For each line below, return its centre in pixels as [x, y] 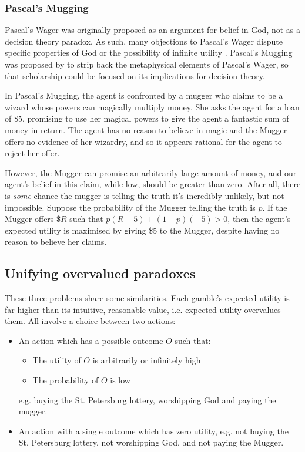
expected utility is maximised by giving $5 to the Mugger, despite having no [142, 230]
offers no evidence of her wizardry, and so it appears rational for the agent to [143, 141]
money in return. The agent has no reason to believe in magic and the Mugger [146, 129]
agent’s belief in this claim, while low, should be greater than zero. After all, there [153, 184]
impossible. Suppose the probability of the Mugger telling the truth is [130, 207]
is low [120, 380]
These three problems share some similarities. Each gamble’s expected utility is [147, 298]
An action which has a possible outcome [91, 340]
